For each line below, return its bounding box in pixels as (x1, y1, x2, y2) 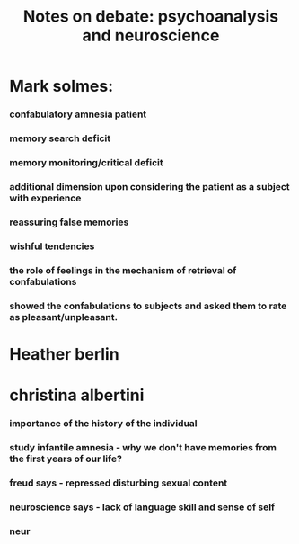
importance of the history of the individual (9, 416, 198, 429)
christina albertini (9, 385, 145, 406)
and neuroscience (82, 25, 220, 46)
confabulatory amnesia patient (9, 108, 147, 120)
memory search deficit (9, 132, 110, 145)
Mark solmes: (9, 76, 114, 96)
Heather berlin (9, 343, 119, 364)
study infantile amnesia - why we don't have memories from (9, 441, 277, 453)
